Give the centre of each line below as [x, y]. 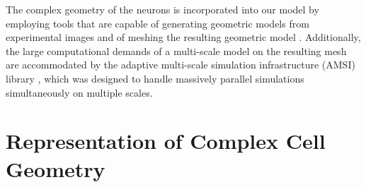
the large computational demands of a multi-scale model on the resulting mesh [176, 50]
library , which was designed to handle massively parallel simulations [155, 78]
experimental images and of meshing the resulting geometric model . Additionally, [183, 37]
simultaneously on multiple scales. [79, 92]
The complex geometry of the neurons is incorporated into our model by [162, 9]
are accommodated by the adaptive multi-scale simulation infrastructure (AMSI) [181, 65]
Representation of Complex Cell [166, 141]
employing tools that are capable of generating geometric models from [158, 23]
